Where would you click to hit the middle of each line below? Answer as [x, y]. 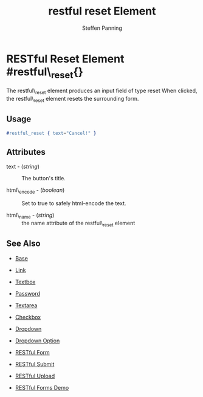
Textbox [25, 282]
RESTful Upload [35, 376]
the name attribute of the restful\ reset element [78, 224]
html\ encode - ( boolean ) [36, 191]
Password [28, 293]
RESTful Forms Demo [42, 387]
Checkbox [28, 317]
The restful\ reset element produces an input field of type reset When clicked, [102, 91]
